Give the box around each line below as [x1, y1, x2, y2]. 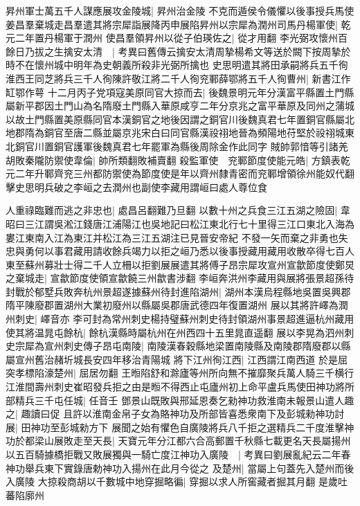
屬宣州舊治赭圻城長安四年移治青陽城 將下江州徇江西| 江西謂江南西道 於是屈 [6, 352, 348, 366]
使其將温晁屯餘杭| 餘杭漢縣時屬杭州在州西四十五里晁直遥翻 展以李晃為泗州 [6, 325, 345, 339]
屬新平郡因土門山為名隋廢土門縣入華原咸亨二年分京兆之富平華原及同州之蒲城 [6, 98, 354, 113]
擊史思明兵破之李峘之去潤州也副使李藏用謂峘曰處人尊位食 [6, 179, 267, 194]
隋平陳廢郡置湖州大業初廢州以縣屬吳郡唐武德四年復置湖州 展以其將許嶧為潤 [6, 298, 348, 312]
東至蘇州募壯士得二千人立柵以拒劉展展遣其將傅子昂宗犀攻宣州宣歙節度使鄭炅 [6, 257, 354, 271]
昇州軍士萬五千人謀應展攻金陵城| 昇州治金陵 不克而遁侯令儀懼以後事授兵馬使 [6, 3, 354, 17]
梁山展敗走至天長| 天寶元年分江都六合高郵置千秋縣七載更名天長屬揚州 [34, 433, 351, 448]
